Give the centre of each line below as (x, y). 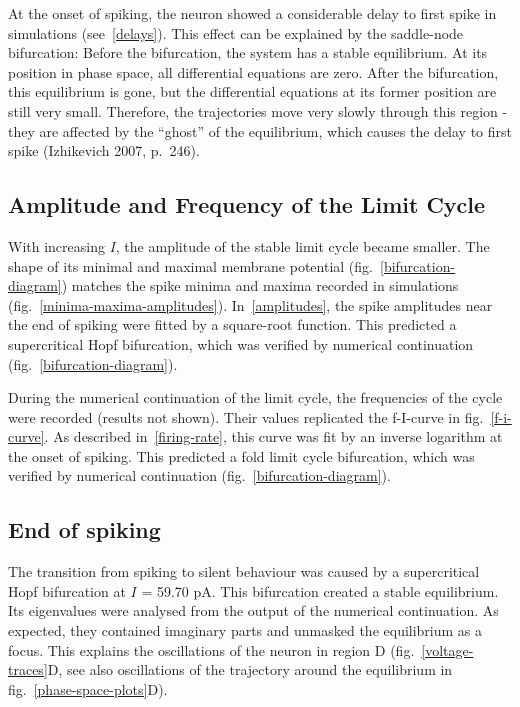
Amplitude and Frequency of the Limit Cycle (247, 204)
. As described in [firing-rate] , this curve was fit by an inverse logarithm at (273, 436)
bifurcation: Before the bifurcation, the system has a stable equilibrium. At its (248, 52)
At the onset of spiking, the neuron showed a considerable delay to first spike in (252, 13)
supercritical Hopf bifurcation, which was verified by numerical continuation (241, 343)
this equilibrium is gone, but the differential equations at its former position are (252, 91)
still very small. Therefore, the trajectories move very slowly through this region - (258, 110)
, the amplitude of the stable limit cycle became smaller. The (302, 245)
